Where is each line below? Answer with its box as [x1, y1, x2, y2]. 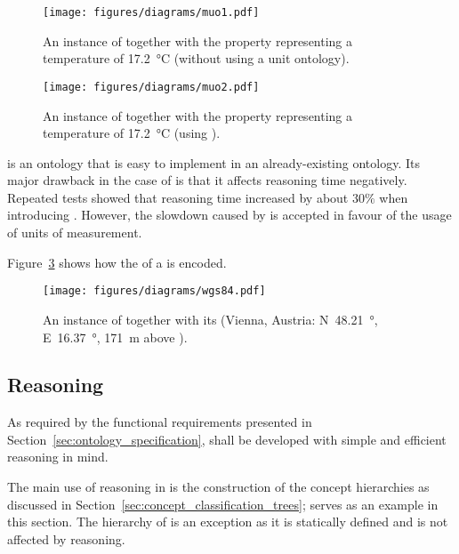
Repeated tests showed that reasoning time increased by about [7, 188, 349, 206]
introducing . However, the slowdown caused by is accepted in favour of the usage [7, 205, 452, 224]
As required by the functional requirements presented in [7, 413, 312, 431]
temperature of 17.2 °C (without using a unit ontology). [43, 49, 350, 68]
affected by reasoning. [7, 529, 125, 548]
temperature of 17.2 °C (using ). [43, 124, 221, 142]
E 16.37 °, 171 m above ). [43, 327, 188, 346]
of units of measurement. [7, 223, 142, 242]
